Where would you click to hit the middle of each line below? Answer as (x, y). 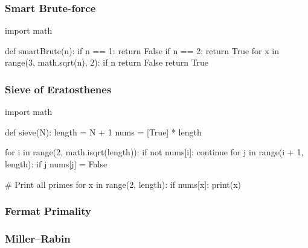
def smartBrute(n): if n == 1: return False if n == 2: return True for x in (142, 50)
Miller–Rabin (38, 238)
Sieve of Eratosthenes (58, 89)
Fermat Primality (48, 211)
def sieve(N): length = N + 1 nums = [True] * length (103, 132)
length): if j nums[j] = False (56, 164)
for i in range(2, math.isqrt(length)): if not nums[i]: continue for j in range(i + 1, (154, 152)
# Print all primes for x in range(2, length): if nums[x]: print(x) (123, 184)
